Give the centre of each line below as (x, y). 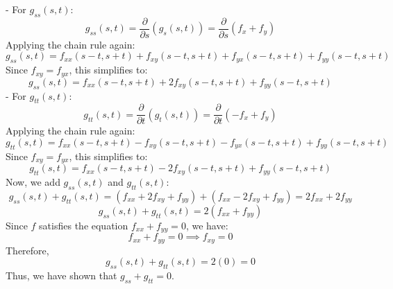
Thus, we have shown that (61, 275)
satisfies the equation (84, 225)
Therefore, (27, 250)
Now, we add (33, 182)
